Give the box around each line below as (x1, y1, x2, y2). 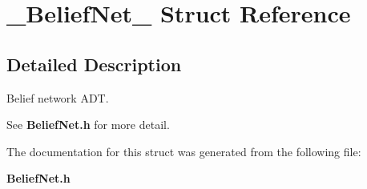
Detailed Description (6, 51, 182, 76)
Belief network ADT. (6, 89, 109, 106)
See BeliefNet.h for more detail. (6, 116, 170, 133)
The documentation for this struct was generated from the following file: (6, 143, 361, 159)
